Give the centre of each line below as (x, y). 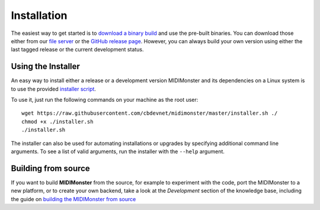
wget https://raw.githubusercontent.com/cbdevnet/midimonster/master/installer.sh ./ (150, 113)
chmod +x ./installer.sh (57, 122)
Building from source (50, 168)
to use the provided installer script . (53, 89)
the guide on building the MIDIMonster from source (73, 199)
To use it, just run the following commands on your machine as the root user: (105, 100)
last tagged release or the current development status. (78, 50)
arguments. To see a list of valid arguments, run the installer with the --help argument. (118, 151)
